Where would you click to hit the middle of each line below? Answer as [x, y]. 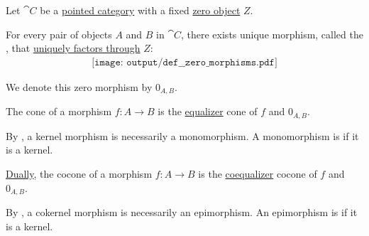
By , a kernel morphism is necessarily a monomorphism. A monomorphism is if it [182, 135]
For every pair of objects [59, 34]
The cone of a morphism [59, 111]
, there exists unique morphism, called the [272, 34]
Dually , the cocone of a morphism [79, 173]
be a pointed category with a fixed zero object [140, 10]
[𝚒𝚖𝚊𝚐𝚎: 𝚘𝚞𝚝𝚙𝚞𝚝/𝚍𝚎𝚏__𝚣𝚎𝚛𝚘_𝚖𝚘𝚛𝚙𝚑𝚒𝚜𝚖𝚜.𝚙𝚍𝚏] [184, 62]
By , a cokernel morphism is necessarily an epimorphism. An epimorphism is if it [182, 211]
